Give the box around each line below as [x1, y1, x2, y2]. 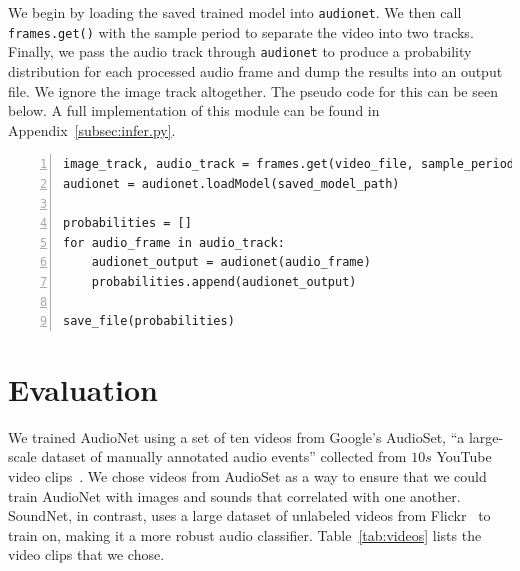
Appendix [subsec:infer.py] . [8, 119, 176, 140]
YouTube [436, 446, 492, 467]
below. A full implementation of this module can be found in [8, 100, 380, 121]
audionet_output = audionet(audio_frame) [91, 255, 371, 270]
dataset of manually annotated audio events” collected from [41, 446, 407, 467]
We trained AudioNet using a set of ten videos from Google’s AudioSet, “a [8, 426, 465, 447]
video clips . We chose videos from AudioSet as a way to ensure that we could [8, 466, 487, 486]
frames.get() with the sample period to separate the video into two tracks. [8, 21, 474, 42]
